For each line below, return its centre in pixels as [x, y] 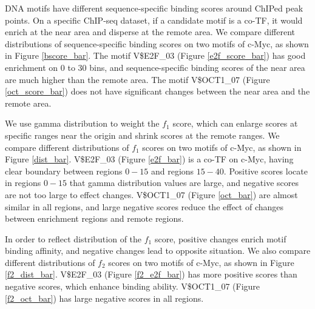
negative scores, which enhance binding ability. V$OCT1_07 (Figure [133, 286]
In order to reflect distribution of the [73, 238]
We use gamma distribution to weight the [82, 123]
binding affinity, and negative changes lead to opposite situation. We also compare [158, 251]
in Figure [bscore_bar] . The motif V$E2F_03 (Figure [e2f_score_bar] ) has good [155, 55]
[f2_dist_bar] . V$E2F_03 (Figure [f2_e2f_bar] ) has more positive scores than [151, 274]
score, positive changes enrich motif [220, 238]
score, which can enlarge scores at [235, 123]
